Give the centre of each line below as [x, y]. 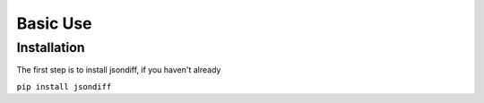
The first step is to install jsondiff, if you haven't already [119, 70]
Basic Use [55, 23]
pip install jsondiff [64, 86]
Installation [51, 47]
